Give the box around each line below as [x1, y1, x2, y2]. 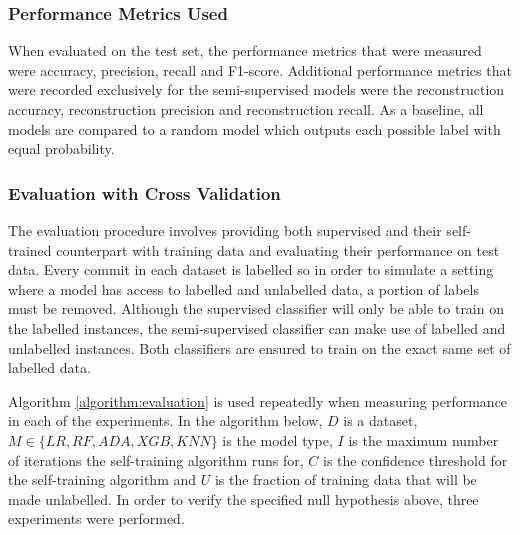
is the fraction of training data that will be [214, 469, 477, 490]
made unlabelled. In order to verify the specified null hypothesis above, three [8, 488, 479, 509]
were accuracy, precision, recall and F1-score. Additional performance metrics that [8, 59, 512, 80]
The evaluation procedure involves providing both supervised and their [8, 220, 442, 240]
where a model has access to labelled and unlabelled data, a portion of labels [8, 278, 479, 299]
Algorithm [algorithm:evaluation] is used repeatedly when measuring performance [8, 390, 508, 411]
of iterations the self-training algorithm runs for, [8, 449, 304, 470]
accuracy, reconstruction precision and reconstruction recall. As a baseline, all [8, 99, 484, 119]
